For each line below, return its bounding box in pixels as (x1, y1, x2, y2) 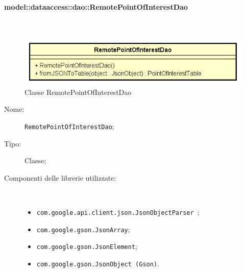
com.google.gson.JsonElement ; (36, 241, 137, 252)
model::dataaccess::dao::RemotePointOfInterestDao (4, 1, 188, 12)
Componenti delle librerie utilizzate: (4, 172, 116, 183)
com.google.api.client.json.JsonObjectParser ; (36, 207, 200, 217)
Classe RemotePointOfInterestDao (24, 86, 132, 97)
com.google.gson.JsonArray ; (36, 224, 130, 234)
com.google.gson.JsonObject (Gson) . (36, 258, 159, 269)
